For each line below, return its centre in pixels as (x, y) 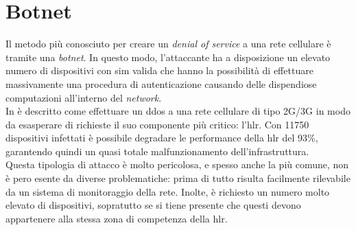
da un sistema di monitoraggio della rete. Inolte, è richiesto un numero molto (168, 191)
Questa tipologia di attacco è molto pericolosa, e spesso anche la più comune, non (177, 164)
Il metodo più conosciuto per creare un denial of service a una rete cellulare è (168, 44)
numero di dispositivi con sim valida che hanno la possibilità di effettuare (159, 70)
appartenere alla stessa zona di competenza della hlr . (117, 218)
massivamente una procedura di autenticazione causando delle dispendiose (161, 83)
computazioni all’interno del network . (84, 97)
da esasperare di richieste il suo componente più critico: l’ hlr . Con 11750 (157, 124)
